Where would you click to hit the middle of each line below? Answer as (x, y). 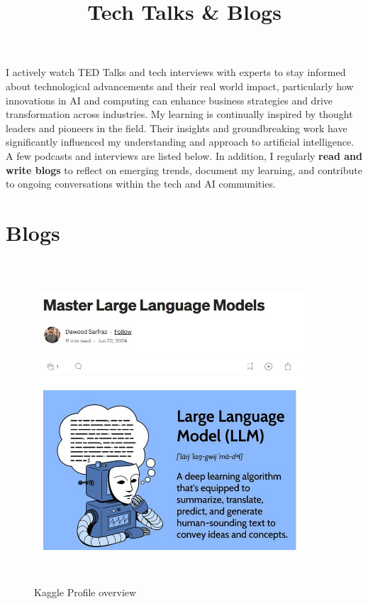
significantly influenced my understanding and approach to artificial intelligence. (180, 142)
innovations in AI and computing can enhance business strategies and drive (169, 100)
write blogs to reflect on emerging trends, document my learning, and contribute (184, 169)
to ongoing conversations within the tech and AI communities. (141, 184)
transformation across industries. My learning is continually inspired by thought (179, 114)
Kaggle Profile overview (85, 592)
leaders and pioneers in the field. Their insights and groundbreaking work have (177, 128)
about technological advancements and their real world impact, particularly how (180, 86)
